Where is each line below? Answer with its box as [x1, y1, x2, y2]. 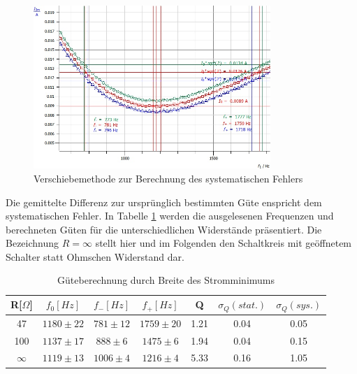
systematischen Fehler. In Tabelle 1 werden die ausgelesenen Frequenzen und [6, 208, 334, 223]
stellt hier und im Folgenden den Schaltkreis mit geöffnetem [95, 236, 352, 250]
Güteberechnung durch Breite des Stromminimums [57, 273, 275, 287]
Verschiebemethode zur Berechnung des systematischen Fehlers [34, 171, 303, 185]
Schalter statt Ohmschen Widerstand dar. [6, 249, 184, 264]
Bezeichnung [6, 236, 59, 250]
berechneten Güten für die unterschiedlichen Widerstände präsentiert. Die [6, 222, 322, 236]
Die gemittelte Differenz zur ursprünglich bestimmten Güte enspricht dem [6, 194, 322, 209]
